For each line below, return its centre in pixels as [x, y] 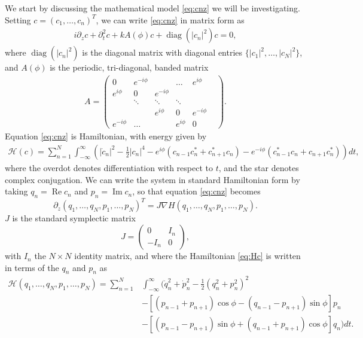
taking [16, 191]
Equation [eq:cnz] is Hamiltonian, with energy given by [106, 136]
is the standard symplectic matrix [74, 218]
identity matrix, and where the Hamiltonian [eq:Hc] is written [187, 256]
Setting [18, 19]
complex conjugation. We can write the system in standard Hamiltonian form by [152, 179]
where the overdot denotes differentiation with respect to [109, 168]
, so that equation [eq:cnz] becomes [196, 191]
